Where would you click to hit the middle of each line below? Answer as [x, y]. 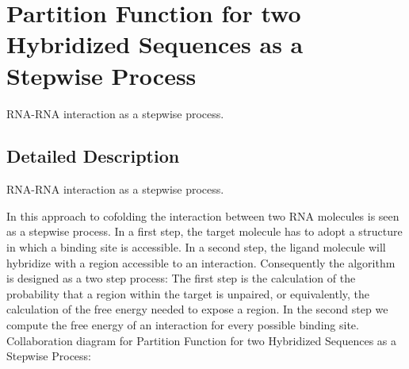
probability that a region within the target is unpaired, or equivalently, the [188, 293]
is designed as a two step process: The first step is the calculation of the [181, 278]
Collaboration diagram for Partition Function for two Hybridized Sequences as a [201, 340]
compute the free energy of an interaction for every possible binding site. [183, 325]
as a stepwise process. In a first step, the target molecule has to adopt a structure [204, 231]
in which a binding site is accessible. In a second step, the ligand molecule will [196, 247]
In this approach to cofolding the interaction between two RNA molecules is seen [203, 215]
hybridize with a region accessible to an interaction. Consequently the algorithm [201, 262]
